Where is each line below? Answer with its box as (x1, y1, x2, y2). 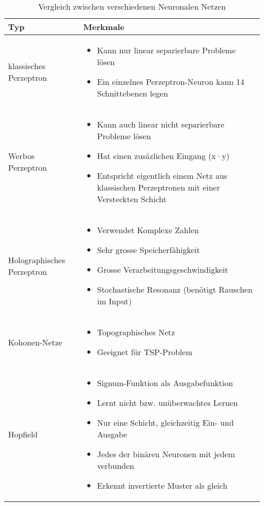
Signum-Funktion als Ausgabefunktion (97, 377, 233, 389)
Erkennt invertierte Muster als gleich (97, 480, 227, 491)
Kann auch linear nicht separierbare (97, 118, 224, 130)
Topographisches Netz (97, 326, 175, 338)
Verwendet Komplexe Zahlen (97, 224, 199, 236)
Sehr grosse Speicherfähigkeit (97, 244, 200, 256)
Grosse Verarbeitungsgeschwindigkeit (97, 264, 228, 275)
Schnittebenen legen (97, 87, 168, 99)
